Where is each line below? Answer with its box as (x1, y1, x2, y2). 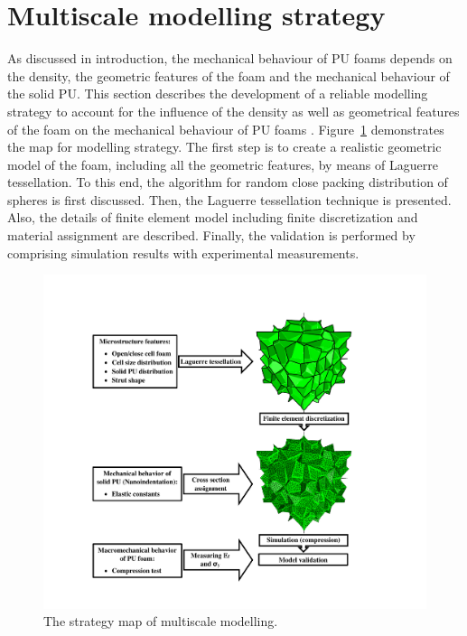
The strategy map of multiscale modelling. (43, 612, 278, 631)
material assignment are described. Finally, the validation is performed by (7, 226, 416, 245)
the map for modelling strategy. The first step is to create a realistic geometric (7, 137, 442, 156)
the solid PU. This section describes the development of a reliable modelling (7, 84, 428, 103)
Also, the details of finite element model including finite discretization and (7, 208, 418, 227)
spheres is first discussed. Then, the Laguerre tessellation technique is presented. (7, 190, 452, 209)
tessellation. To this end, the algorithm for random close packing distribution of (7, 173, 448, 192)
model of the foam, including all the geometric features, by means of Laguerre (7, 154, 438, 173)
